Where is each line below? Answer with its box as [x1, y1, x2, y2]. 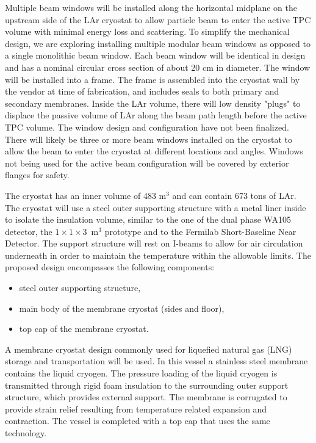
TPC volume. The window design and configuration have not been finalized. [5, 120, 289, 133]
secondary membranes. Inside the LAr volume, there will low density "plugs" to [5, 96, 301, 109]
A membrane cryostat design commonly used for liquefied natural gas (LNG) [5, 342, 292, 355]
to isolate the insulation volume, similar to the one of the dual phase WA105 [5, 213, 291, 226]
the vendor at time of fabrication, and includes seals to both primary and [5, 85, 279, 98]
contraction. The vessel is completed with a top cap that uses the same [5, 414, 270, 427]
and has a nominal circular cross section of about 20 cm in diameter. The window [5, 60, 311, 73]
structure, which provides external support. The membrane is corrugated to [5, 391, 287, 403]
